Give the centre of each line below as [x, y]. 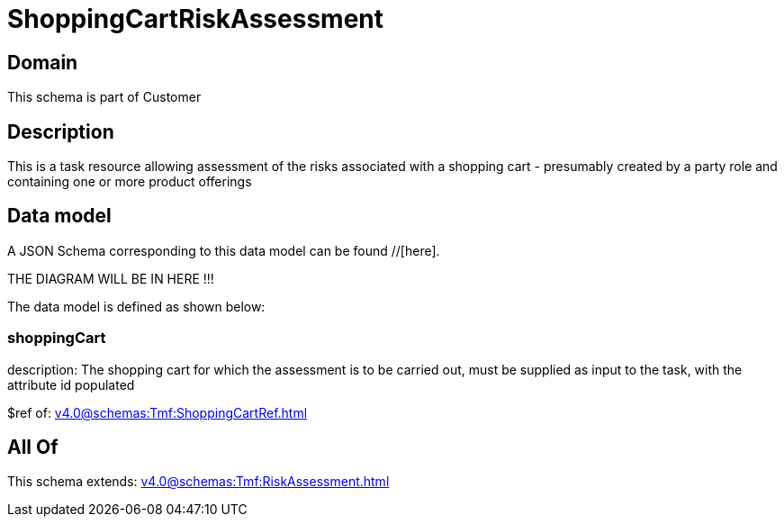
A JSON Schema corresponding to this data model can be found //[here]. [224, 250]
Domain [43, 62]
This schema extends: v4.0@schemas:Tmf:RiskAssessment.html [198, 482]
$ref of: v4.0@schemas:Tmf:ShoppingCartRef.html [158, 412]
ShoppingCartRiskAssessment [196, 19]
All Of [33, 447]
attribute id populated [71, 384]
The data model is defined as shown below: [136, 306]
